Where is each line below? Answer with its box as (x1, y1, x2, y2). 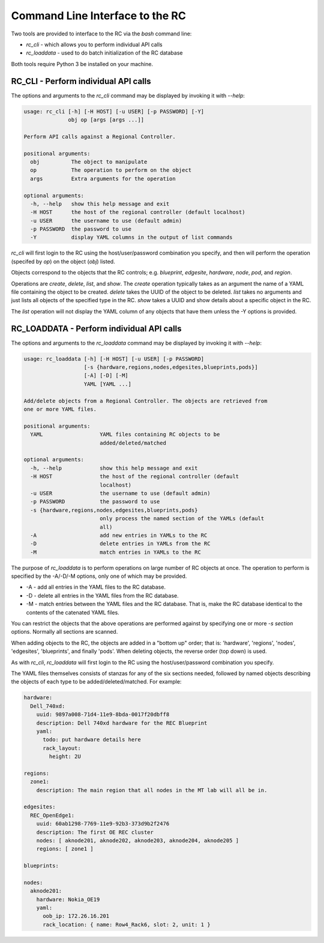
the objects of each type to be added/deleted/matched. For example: (11, 678, 182, 685)
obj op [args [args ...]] (68, 117, 144, 123)
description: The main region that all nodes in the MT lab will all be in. (36, 787, 268, 793)
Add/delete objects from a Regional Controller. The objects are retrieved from (23, 397, 268, 404)
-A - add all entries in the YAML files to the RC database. (26, 583, 166, 591)
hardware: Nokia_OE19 (36, 896, 100, 903)
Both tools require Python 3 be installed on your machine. (11, 60, 153, 67)
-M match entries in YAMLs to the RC (30, 548, 201, 556)
